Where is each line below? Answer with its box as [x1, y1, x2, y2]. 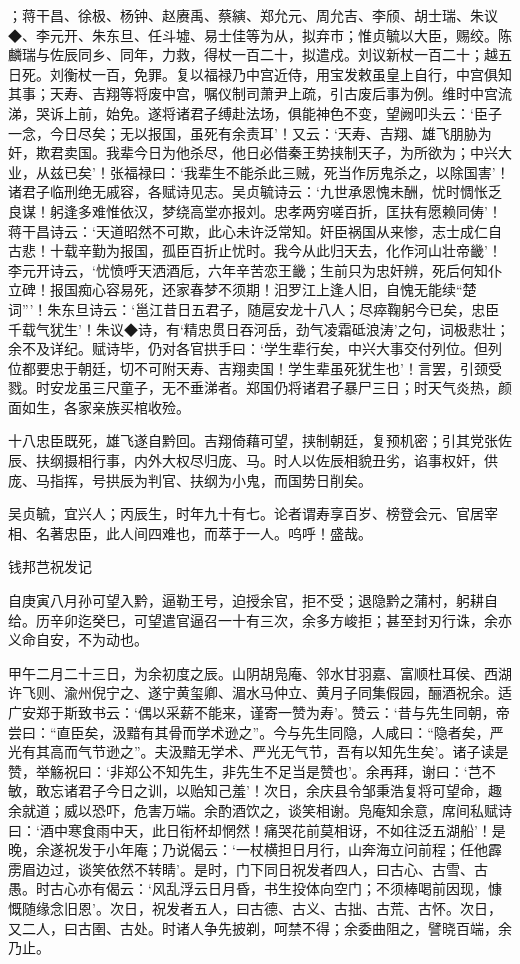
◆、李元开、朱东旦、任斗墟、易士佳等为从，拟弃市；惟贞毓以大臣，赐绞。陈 [8, 24, 512, 45]
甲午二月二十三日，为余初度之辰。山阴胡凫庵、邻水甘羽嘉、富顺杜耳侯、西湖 [8, 662, 512, 683]
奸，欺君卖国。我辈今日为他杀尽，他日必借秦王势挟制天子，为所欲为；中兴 [8, 142, 498, 163]
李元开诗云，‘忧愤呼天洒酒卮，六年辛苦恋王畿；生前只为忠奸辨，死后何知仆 [8, 259, 502, 280]
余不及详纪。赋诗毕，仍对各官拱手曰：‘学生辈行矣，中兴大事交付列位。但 [8, 338, 488, 359]
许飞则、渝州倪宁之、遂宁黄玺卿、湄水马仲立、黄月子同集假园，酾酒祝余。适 [8, 682, 512, 703]
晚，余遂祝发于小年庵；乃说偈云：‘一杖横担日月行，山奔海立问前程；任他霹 [8, 839, 502, 860]
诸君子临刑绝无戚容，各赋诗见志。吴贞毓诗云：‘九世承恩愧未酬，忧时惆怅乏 [8, 181, 502, 202]
